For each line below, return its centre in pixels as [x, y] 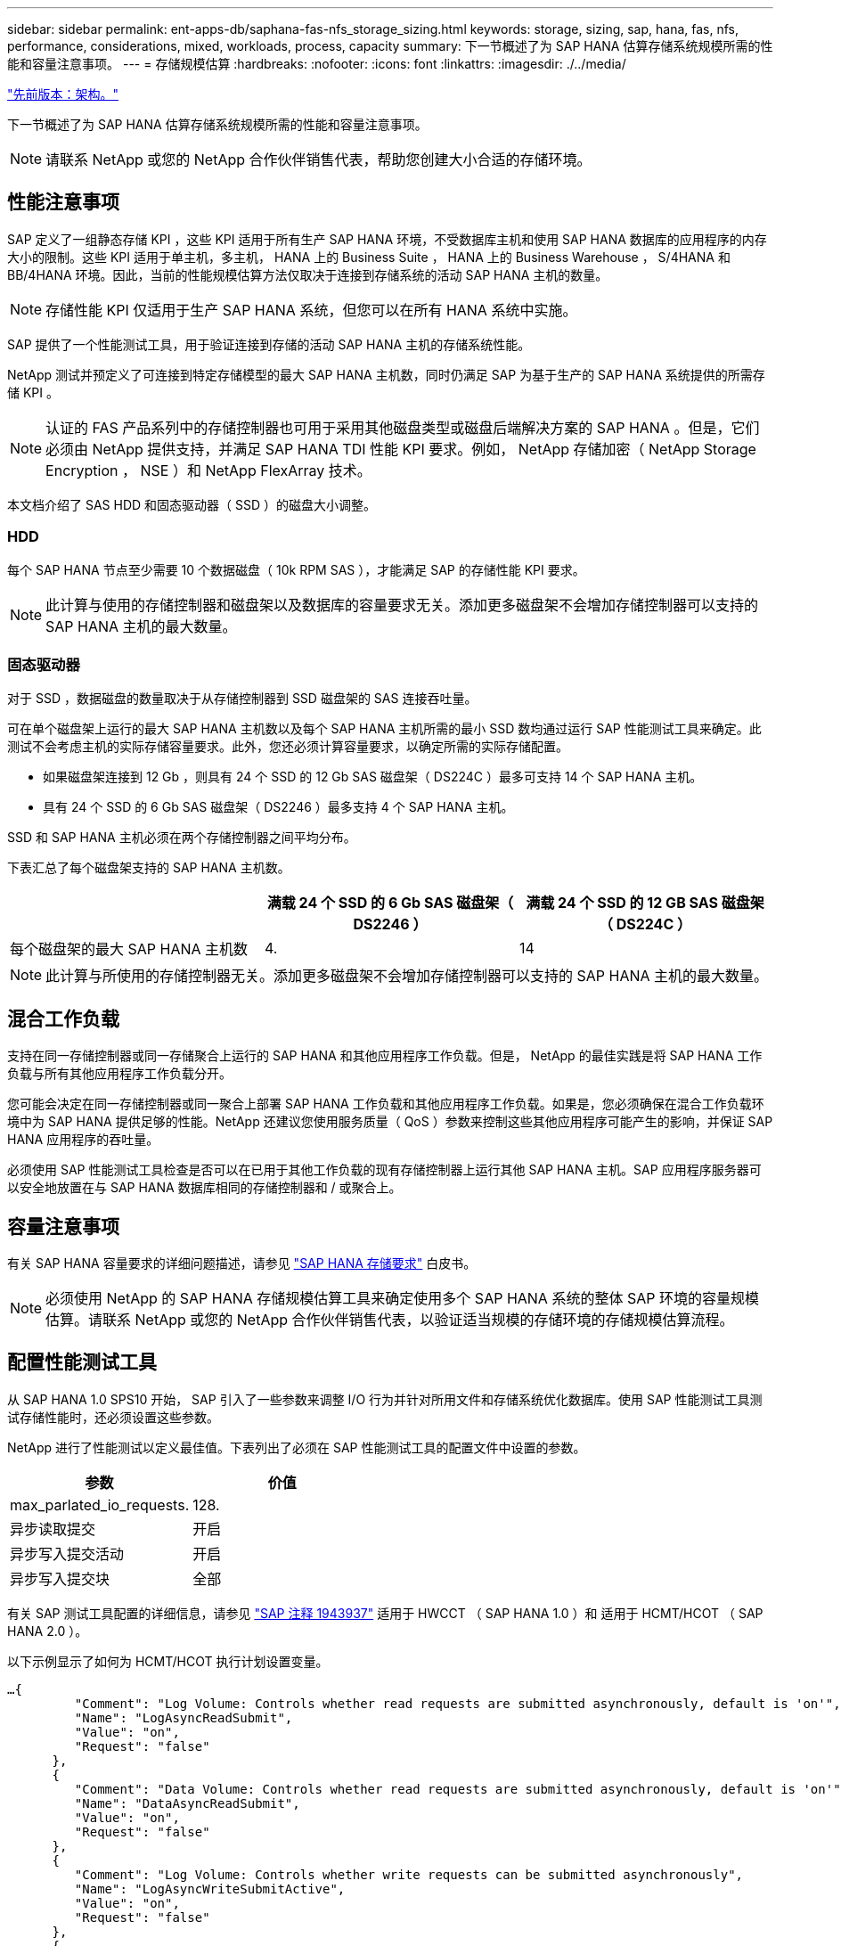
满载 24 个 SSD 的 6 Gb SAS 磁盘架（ [390, 903]
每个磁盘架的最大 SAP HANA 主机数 [129, 949]
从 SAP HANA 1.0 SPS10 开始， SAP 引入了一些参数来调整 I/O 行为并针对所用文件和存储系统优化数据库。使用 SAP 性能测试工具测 [385, 1399]
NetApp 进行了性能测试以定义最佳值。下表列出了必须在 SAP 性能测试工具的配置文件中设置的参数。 [297, 1447]
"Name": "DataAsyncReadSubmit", [187, 1803]
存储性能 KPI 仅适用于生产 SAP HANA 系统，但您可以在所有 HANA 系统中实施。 [311, 310]
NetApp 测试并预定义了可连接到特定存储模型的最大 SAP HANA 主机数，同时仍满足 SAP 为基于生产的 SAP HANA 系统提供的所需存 [386, 374]
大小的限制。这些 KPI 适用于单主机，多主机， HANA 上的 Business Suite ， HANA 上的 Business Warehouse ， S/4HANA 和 [369, 257]
